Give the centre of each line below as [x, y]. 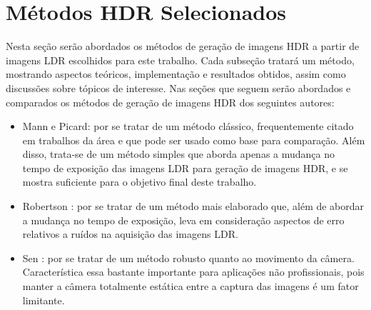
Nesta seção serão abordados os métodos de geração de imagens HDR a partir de [183, 46]
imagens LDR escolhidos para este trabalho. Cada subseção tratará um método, [180, 60]
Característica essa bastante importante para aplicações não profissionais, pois [193, 272]
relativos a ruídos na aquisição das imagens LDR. [130, 234]
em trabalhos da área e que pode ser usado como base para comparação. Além [194, 140]
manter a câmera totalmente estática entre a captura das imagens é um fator [190, 286]
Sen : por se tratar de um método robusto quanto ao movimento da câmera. [188, 257]
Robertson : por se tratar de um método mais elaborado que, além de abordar [193, 206]
